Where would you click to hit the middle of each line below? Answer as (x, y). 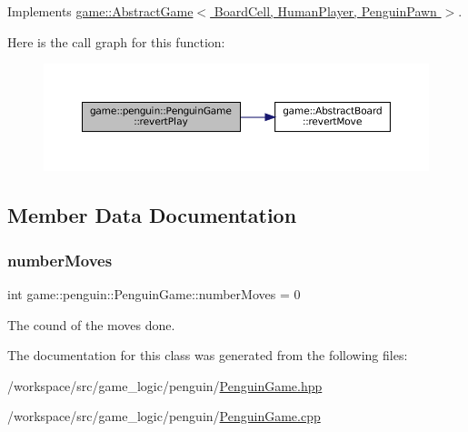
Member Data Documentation (152, 215)
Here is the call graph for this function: (116, 41)
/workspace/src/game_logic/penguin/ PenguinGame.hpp (165, 385)
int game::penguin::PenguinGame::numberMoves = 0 (154, 294)
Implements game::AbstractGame (100, 11)
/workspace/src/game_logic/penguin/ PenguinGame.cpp (164, 416)
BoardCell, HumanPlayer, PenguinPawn (325, 11)
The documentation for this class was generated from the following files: (208, 355)
